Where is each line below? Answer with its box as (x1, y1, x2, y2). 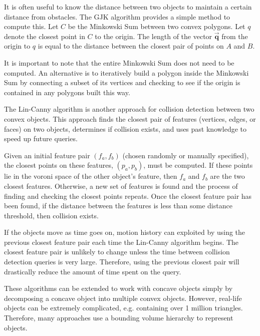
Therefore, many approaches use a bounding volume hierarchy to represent (4, 312, 233, 323)
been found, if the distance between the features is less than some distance (4, 200, 232, 211)
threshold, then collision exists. (4, 210, 99, 220)
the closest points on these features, (4, 160, 113, 170)
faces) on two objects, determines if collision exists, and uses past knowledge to (4, 123, 247, 134)
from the (221, 31, 248, 41)
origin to (4, 41, 31, 51)
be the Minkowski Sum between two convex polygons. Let (68, 21, 245, 32)
